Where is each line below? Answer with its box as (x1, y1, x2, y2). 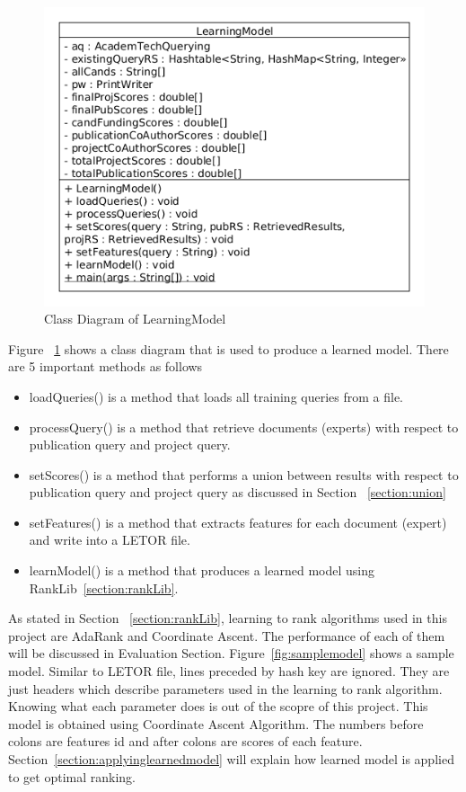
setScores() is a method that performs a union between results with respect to (29, 465, 459, 484)
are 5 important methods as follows (8, 357, 203, 376)
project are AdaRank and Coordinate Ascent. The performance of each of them (8, 626, 445, 645)
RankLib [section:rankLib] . (29, 578, 179, 597)
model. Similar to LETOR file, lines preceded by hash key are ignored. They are (8, 662, 450, 681)
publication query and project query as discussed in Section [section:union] (29, 483, 446, 502)
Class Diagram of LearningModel (44, 309, 226, 328)
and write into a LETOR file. (29, 530, 190, 549)
